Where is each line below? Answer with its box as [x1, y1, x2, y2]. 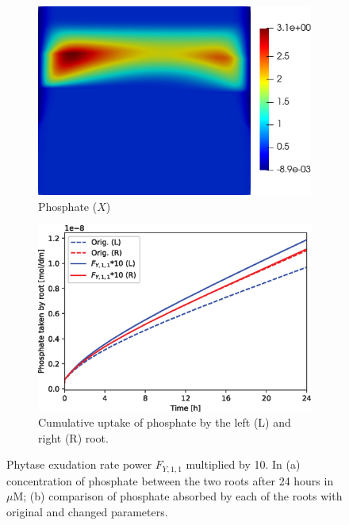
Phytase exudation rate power [6, 456, 152, 473]
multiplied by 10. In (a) [186, 456, 301, 473]
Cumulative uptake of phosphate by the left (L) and [38, 414, 291, 431]
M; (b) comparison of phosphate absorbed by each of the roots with [13, 488, 343, 504]
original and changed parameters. [6, 504, 168, 520]
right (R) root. [38, 429, 109, 446]
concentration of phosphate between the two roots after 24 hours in [6, 472, 334, 489]
